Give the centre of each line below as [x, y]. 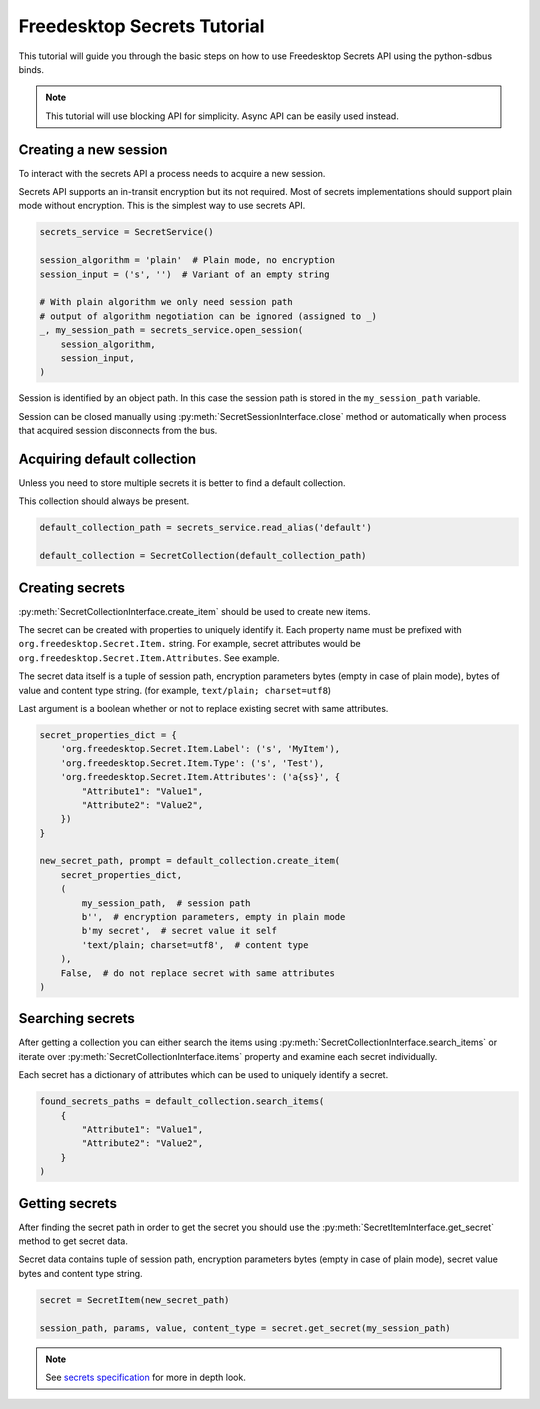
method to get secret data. [73, 1241]
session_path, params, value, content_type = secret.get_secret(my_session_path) [245, 1328]
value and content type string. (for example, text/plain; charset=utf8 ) [175, 690]
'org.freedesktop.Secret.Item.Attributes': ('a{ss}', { [200, 777]
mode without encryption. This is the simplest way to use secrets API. [162, 206]
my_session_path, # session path [166, 903]
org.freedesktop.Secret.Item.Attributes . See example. [149, 657]
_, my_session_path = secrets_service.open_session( [171, 330]
